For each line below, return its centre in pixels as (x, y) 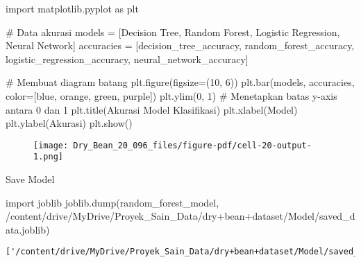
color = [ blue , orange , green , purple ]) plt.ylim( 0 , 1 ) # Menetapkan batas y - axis (171, 95)
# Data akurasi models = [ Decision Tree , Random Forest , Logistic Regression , (173, 32)
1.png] (48, 157)
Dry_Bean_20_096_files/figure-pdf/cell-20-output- (192, 145)
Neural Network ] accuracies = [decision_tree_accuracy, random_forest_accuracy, (180, 45)
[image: (51, 145)
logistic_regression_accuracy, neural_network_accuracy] (127, 59)
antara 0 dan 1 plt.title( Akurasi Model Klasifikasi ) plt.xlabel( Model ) (152, 109)
